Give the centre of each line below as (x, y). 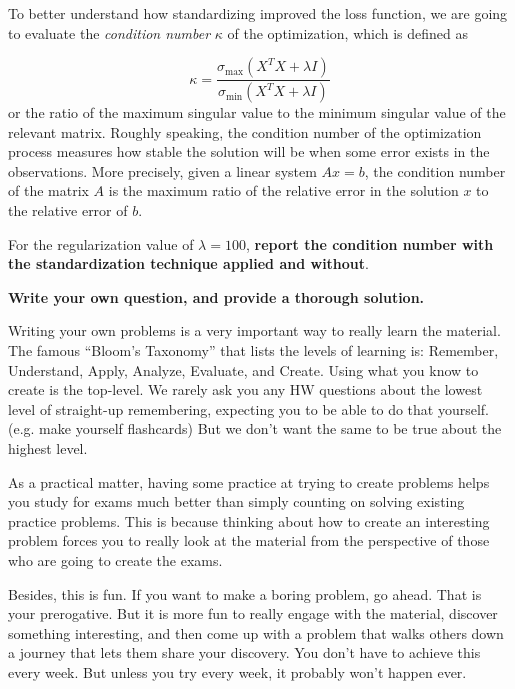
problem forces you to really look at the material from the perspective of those (249, 540)
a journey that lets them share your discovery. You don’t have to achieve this (244, 652)
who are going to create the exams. (115, 559)
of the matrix (48, 190)
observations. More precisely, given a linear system (162, 170)
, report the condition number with (369, 243)
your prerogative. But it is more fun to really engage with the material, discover (253, 613)
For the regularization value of (101, 243)
